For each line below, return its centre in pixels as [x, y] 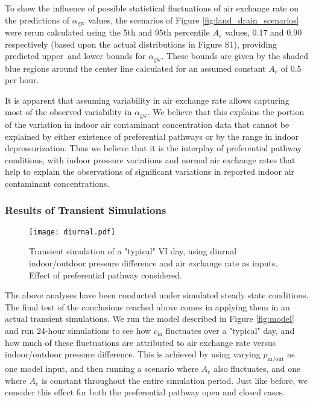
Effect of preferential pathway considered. [106, 275]
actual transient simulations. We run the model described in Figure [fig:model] [150, 319]
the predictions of [37, 20]
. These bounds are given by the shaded [235, 56]
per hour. [22, 80]
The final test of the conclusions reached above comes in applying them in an [147, 306]
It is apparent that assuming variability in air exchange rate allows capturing [147, 100]
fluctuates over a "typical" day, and [230, 330]
